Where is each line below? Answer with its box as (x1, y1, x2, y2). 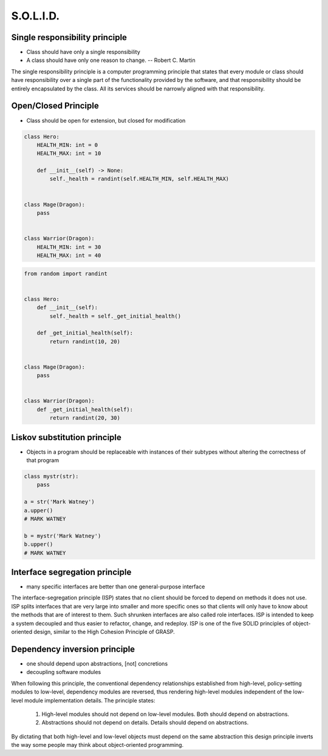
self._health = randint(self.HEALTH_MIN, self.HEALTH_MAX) (49, 175, 230, 182)
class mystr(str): (24, 473, 79, 480)
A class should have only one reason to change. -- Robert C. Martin (26, 56, 196, 64)
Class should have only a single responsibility (26, 49, 140, 56)
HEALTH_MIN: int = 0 (36, 141, 98, 148)
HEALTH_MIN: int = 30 (36, 243, 101, 250)
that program (26, 457, 60, 464)
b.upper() (24, 541, 53, 548)
